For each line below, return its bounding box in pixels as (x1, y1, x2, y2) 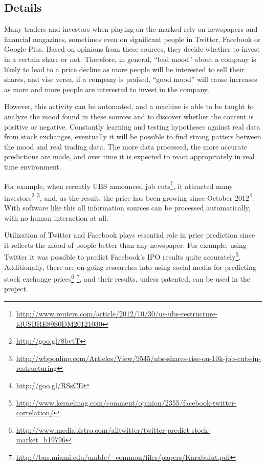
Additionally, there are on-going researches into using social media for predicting (4, 261, 256, 272)
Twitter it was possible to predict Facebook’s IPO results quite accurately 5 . (4, 250, 241, 262)
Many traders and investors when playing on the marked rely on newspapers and (4, 24, 258, 34)
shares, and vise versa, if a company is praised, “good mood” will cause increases (4, 74, 257, 84)
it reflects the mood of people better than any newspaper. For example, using (4, 239, 247, 250)
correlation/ (16, 407, 54, 418)
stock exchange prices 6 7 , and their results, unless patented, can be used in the (4, 272, 250, 284)
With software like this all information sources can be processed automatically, (4, 202, 251, 213)
